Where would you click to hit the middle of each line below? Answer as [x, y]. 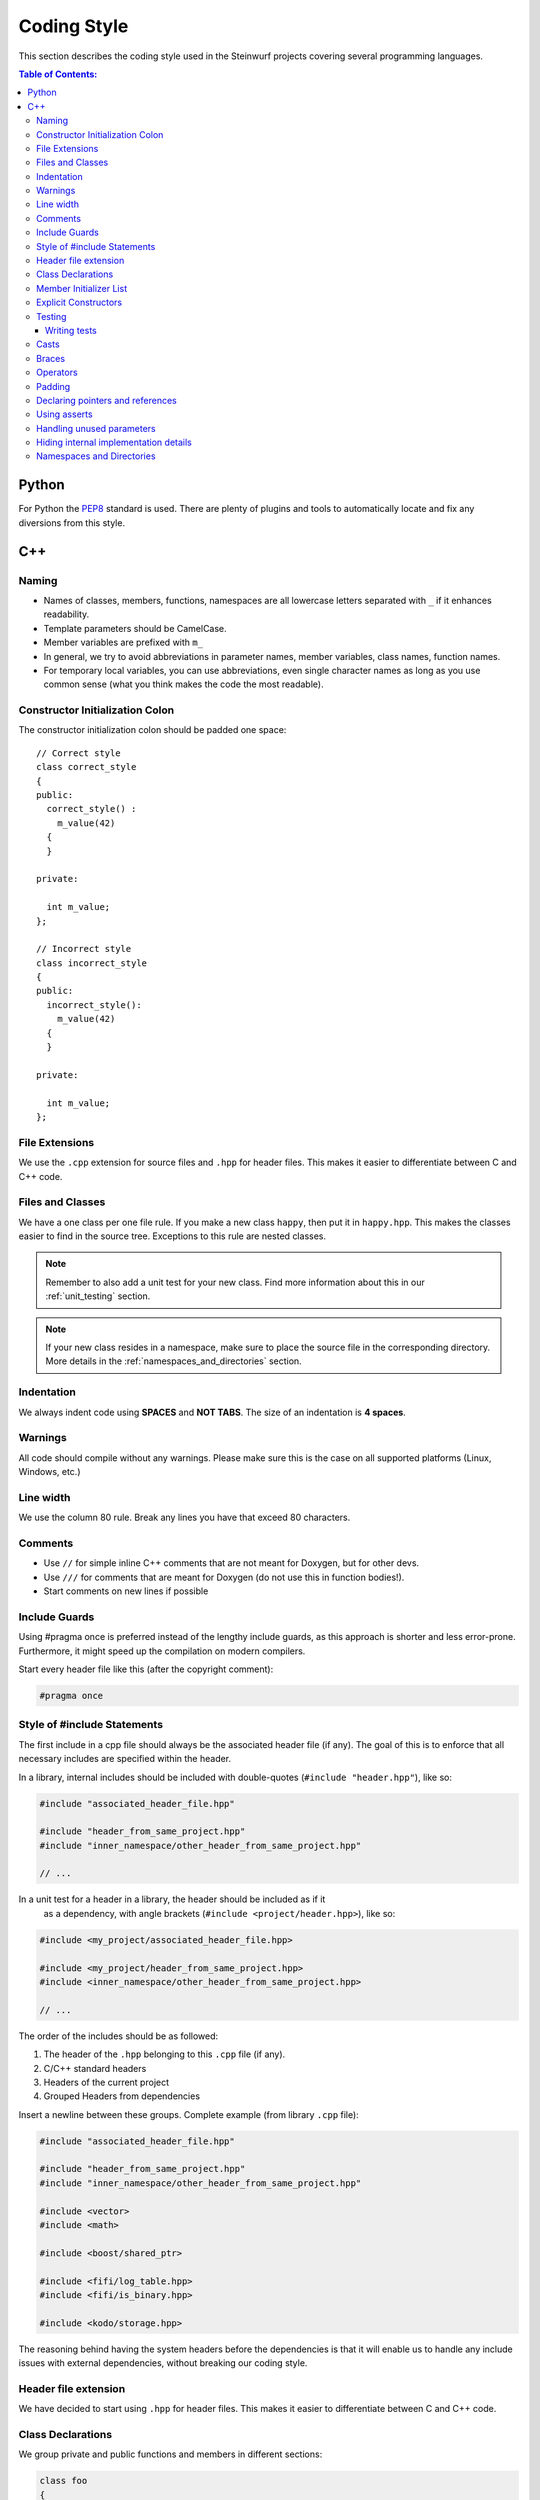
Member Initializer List [82, 288]
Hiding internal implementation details [114, 442]
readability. [66, 614]
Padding [53, 386]
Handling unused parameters [96, 428]
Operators [57, 372]
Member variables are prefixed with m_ [123, 642]
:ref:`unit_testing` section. [98, 1296]
